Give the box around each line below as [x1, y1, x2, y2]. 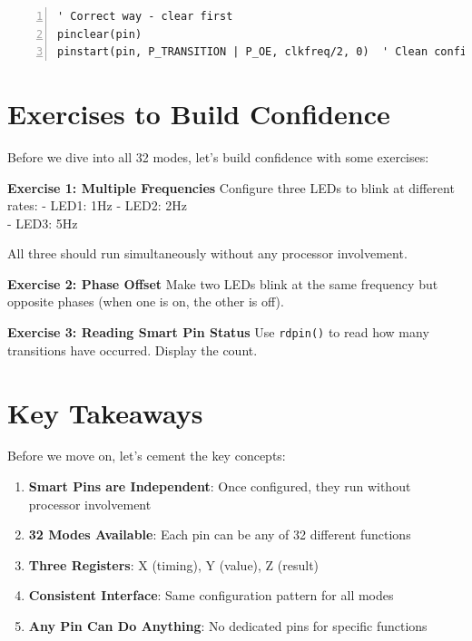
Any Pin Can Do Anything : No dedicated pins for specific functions [28, 617, 428, 635]
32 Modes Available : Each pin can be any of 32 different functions [28, 525, 411, 544]
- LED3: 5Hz [7, 213, 78, 232]
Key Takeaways [7, 393, 203, 431]
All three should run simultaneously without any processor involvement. [7, 244, 408, 263]
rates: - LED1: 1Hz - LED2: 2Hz [7, 196, 188, 215]
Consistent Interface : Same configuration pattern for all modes [28, 586, 394, 605]
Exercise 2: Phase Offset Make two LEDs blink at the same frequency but [7, 274, 438, 293]
